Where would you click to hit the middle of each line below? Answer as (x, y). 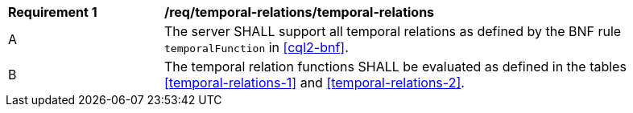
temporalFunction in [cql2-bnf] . (257, 47)
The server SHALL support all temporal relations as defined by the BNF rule (393, 31)
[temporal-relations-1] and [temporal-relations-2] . (314, 83)
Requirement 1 (53, 12)
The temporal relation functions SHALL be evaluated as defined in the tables (395, 67)
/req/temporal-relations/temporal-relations (300, 12)
